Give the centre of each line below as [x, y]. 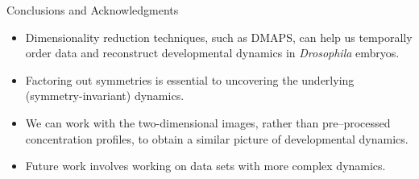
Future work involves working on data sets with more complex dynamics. [205, 166]
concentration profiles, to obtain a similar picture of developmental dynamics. [217, 138]
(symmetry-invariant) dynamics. [105, 96]
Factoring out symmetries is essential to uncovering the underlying [190, 79]
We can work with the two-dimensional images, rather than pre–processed [208, 122]
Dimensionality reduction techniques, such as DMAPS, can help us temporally [219, 37]
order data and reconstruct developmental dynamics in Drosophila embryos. [212, 53]
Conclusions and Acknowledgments [93, 10]
